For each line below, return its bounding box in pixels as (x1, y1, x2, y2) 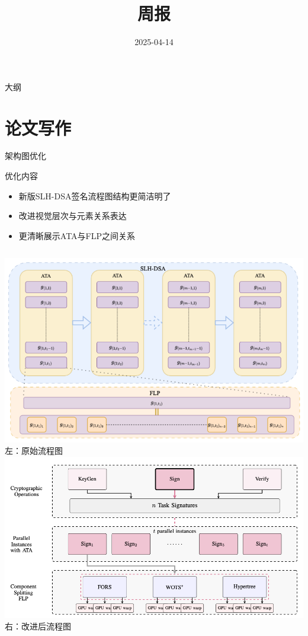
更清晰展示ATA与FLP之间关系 (18, 229, 136, 241)
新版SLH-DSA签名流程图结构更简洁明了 (18, 189, 171, 202)
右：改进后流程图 (5, 620, 71, 632)
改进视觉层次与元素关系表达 (18, 209, 127, 222)
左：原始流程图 (5, 444, 63, 457)
